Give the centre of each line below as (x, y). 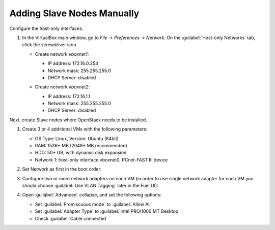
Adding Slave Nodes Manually (74, 13)
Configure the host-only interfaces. (46, 28)
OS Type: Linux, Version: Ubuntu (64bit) (77, 138)
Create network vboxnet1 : (62, 54)
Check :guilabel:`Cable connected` (71, 218)
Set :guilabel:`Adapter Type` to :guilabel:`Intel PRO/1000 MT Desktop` (107, 211)
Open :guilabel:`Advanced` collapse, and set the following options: (92, 195)
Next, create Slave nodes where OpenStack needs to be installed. (78, 120)
